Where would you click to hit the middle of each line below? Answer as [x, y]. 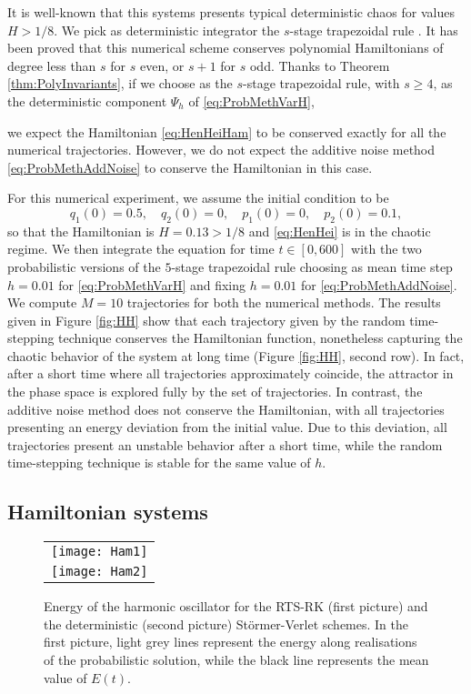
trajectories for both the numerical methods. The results [284, 302]
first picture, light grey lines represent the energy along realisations [230, 642]
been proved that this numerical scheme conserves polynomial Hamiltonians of [225, 48]
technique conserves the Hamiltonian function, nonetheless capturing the [261, 338]
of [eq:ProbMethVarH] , [251, 101]
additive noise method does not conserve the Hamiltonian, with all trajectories [226, 409]
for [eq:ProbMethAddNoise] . [379, 284]
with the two [386, 249]
